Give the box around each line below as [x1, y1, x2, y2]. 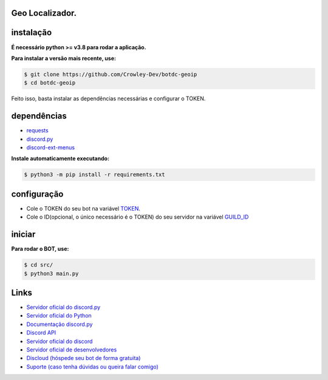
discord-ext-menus [26, 143, 75, 151]
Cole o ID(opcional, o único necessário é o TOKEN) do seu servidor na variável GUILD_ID [26, 213, 249, 221]
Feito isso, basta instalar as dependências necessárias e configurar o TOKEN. [11, 95, 206, 103]
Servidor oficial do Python [26, 312, 92, 319]
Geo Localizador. [11, 8, 77, 18]
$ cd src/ [24, 262, 53, 268]
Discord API [26, 329, 56, 336]
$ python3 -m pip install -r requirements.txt [24, 171, 165, 178]
